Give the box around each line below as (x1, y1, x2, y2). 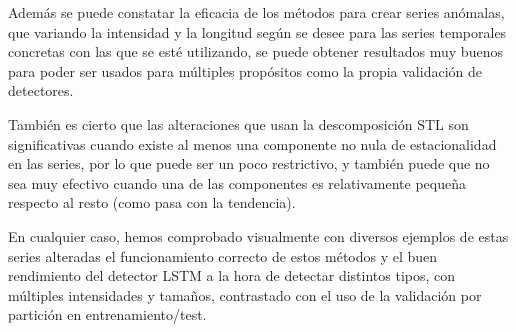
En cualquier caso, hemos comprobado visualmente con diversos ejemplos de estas (8, 225, 509, 246)
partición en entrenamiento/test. (8, 304, 207, 325)
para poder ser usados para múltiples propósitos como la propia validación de (8, 60, 482, 81)
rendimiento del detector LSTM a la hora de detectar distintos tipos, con (8, 265, 456, 286)
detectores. (8, 80, 74, 101)
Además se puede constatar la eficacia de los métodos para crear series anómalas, (8, 2, 505, 22)
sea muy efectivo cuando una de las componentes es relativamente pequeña (8, 172, 467, 193)
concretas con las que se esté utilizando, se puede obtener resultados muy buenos (8, 41, 503, 62)
